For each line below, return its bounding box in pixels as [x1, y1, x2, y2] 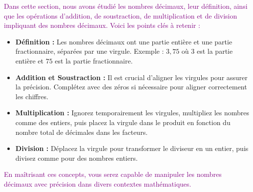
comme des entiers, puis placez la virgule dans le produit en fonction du [15, 117, 231, 127]
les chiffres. [15, 91, 48, 101]
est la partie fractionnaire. [55, 55, 133, 65]
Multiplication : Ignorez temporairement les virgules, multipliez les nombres [15, 107, 249, 118]
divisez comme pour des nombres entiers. [15, 152, 138, 163]
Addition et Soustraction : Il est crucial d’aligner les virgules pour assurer [15, 72, 248, 82]
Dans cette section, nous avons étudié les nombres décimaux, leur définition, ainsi [4, 1, 248, 11]
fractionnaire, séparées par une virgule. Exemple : [15, 46, 164, 56]
